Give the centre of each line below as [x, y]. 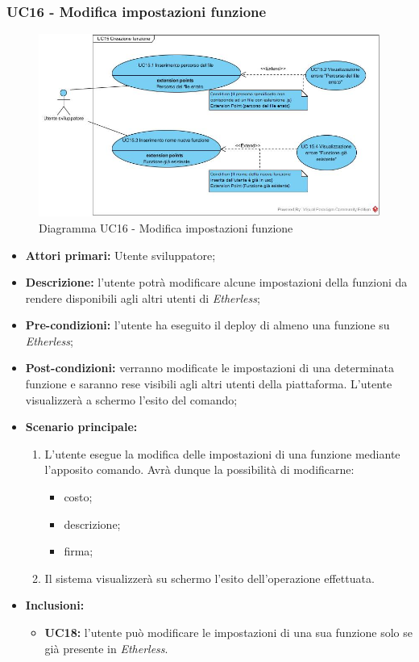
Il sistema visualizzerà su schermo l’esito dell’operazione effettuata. [209, 578]
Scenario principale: [81, 427]
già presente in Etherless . [106, 648]
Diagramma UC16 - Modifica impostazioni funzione [166, 227]
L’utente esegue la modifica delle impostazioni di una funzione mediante [222, 453]
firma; [79, 551]
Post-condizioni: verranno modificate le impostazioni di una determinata [210, 368]
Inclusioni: [55, 605]
